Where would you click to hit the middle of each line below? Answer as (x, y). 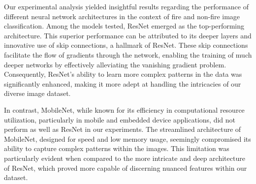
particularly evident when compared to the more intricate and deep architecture (125, 158)
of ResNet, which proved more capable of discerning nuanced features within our (126, 168)
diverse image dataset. (37, 93)
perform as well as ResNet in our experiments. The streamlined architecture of (123, 129)
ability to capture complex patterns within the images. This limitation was (117, 148)
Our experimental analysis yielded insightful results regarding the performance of (126, 6)
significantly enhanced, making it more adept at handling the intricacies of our (123, 83)
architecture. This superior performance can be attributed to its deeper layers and (128, 35)
